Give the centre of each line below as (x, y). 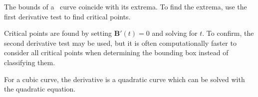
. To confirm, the (228, 33)
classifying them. (30, 62)
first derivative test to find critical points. (67, 16)
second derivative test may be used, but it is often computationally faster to (120, 43)
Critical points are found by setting (58, 33)
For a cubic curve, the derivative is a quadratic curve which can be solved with (125, 79)
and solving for (175, 33)
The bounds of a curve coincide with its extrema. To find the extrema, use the (126, 6)
